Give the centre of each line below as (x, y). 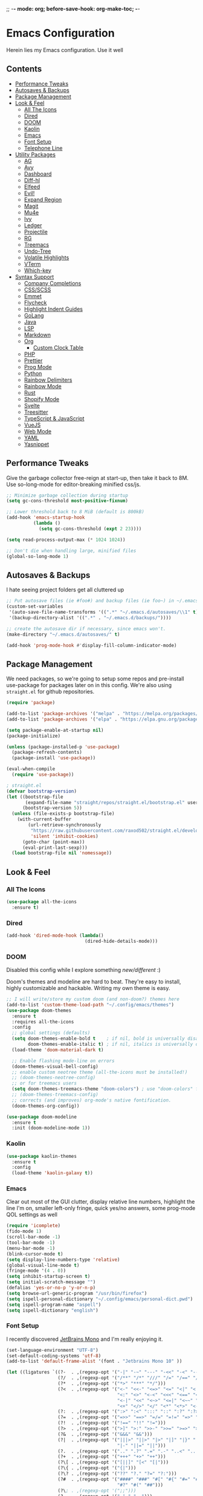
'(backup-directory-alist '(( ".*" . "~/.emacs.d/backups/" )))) (90, 617)
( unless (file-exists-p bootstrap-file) (63, 814)
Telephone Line (43, 148)
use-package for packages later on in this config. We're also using (89, 685)
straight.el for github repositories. (50, 692)
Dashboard (38, 174)
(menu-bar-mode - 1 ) (31, 1248)
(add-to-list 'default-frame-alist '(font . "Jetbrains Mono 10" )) (94, 1361)
